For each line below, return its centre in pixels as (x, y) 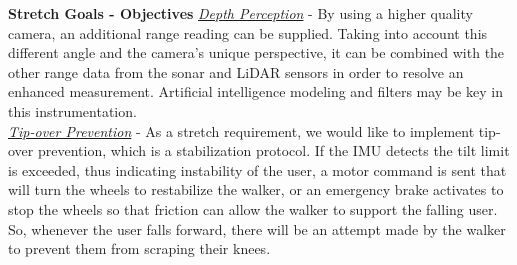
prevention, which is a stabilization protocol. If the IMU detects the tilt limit (273, 150)
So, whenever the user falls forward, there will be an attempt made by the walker (257, 228)
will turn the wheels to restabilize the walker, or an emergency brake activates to (256, 189)
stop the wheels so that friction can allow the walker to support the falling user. (253, 208)
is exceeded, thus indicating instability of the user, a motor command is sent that (257, 169)
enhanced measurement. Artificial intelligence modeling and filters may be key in (255, 91)
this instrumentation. (72, 110)
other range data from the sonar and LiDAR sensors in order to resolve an (236, 71)
